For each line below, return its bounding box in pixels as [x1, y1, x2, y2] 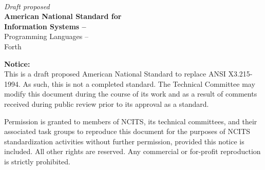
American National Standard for [4, 11, 122, 22]
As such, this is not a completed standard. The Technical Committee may [23, 78, 255, 89]
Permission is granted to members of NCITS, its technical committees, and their [4, 116, 257, 126]
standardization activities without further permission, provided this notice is [4, 136, 244, 146]
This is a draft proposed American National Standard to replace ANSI [4, 68, 226, 79]
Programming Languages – [4, 31, 88, 42]
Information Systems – [4, 21, 86, 31]
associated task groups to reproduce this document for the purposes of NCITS [4, 126, 251, 137]
